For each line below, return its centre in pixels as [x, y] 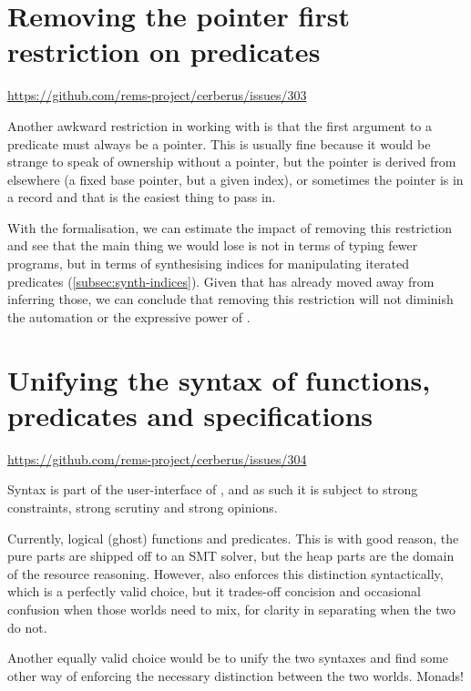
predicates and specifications [190, 415]
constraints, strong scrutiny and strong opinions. [143, 507]
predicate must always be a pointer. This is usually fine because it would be [219, 143]
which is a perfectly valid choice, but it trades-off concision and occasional [214, 591]
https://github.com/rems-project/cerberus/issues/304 [157, 458]
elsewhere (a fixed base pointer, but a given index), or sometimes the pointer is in [235, 179]
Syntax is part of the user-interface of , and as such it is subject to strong [213, 489]
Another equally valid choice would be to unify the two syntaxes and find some [228, 658]
